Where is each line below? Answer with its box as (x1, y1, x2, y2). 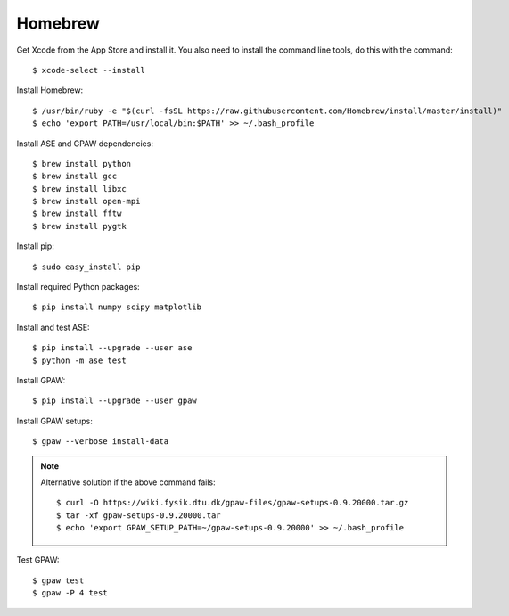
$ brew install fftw (32, 209, 122, 218)
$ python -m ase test (32, 355, 127, 365)
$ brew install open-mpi (32, 196, 141, 207)
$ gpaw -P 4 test (32, 588, 108, 598)
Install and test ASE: (16, 322, 90, 333)
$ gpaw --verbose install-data (32, 437, 169, 447)
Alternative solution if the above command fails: (40, 477, 216, 488)
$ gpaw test (32, 575, 85, 586)
